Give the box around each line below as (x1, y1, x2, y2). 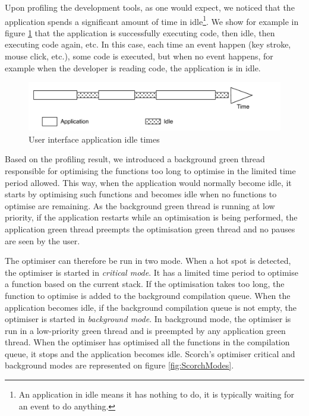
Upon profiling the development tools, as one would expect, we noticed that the (5, 1, 295, 13)
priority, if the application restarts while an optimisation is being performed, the (5, 211, 298, 223)
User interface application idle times (29, 133, 160, 145)
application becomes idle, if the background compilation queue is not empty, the (5, 301, 297, 313)
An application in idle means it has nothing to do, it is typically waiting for (18, 388, 294, 401)
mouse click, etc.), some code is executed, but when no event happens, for (5, 50, 273, 62)
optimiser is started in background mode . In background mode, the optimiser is (5, 313, 291, 325)
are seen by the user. (5, 234, 80, 247)
